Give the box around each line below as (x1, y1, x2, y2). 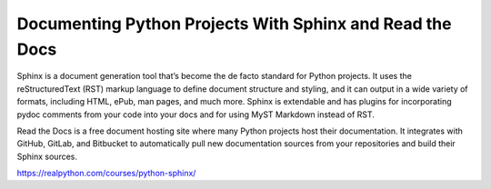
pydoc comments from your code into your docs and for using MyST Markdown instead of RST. (16, 109, 375, 120)
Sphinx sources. (16, 151, 77, 162)
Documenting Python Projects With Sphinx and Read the (16, 14, 452, 34)
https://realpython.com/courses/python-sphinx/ (16, 168, 196, 179)
